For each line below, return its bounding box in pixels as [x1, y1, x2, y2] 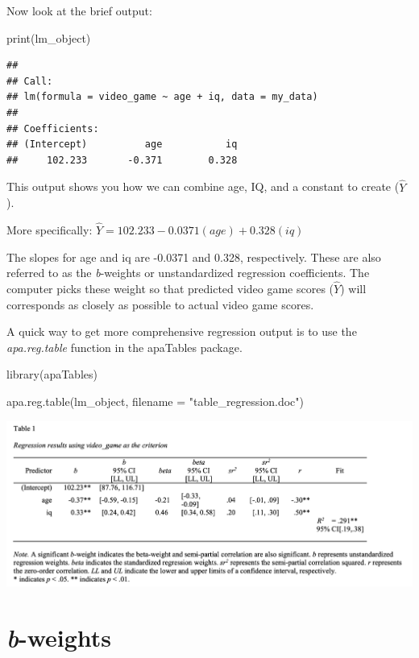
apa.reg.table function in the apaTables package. [6, 338, 243, 355]
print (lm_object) [6, 29, 91, 46]
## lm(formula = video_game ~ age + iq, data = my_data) [6, 91, 318, 103]
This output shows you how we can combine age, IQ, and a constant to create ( [6, 178, 400, 195]
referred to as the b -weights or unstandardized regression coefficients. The [6, 264, 370, 281]
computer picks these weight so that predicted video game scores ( [6, 279, 334, 296]
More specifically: [6, 221, 93, 238]
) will [340, 279, 367, 296]
